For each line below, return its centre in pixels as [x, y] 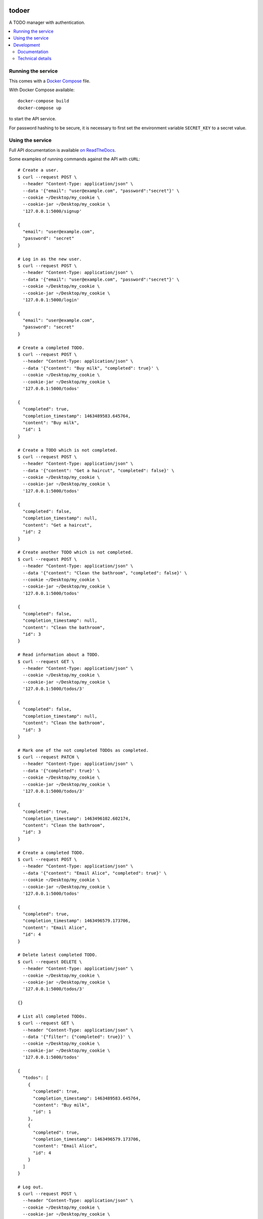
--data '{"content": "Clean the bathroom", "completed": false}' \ [105, 573]
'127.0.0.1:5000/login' [51, 300]
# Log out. [31, 1187]
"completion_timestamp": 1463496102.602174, [77, 818]
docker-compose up [40, 108]
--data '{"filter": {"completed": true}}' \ [77, 1037]
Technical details [35, 59]
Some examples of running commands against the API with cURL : [75, 159]
